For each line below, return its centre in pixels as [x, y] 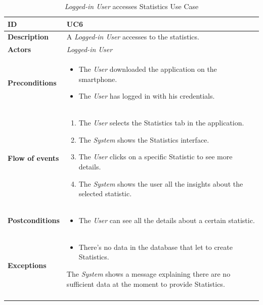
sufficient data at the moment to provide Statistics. [146, 284]
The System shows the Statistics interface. [144, 139]
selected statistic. [105, 193]
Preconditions [32, 82]
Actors [19, 49]
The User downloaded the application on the [148, 69]
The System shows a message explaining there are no [148, 274]
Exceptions [27, 265]
